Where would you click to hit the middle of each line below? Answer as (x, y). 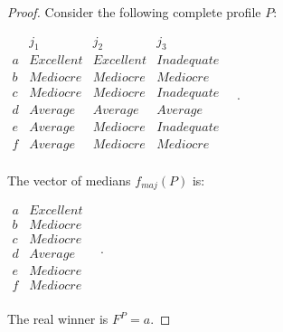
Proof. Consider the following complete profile (134, 12)
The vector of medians (69, 180)
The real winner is (58, 319)
